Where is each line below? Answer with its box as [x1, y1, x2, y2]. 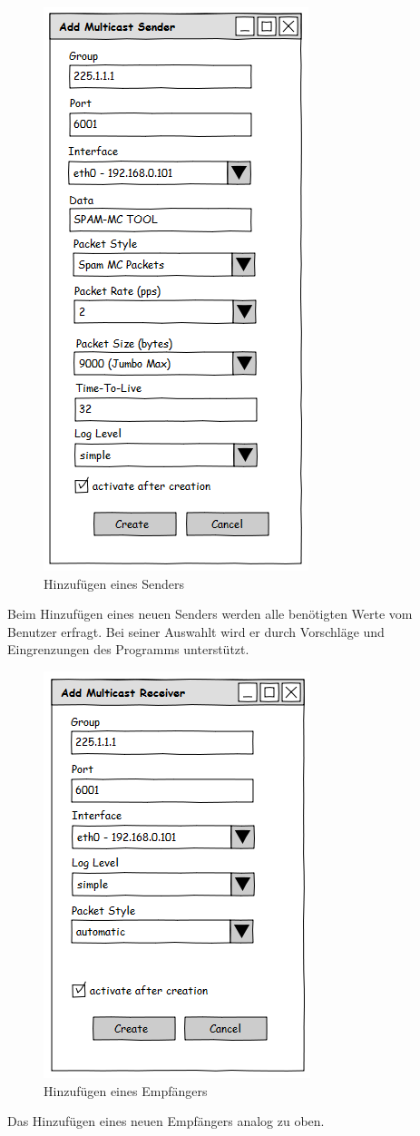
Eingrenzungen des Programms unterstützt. [7, 640, 249, 659]
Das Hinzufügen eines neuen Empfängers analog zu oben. [7, 1112, 325, 1131]
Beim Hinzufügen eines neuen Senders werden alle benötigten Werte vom [7, 604, 413, 623]
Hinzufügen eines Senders [44, 573, 184, 592]
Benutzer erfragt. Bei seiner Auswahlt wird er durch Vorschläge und [7, 622, 385, 641]
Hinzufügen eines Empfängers [44, 1081, 208, 1100]
